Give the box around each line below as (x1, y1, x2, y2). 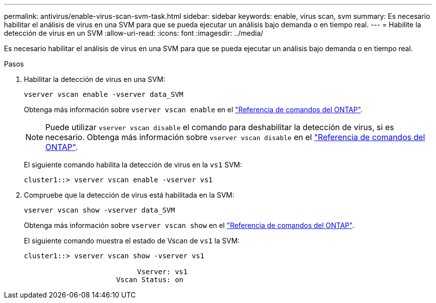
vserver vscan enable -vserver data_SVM (24, 90, 184, 98)
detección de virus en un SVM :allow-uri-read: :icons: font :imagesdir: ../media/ (4, 29, 263, 37)
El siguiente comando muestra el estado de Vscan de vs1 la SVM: (24, 236, 240, 245)
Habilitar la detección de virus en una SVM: (24, 75, 166, 83)
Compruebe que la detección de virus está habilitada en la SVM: (24, 191, 234, 199)
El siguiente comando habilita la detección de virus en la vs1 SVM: (24, 160, 242, 169)
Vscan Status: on (116, 276, 184, 284)
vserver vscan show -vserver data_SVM (24, 206, 175, 214)
